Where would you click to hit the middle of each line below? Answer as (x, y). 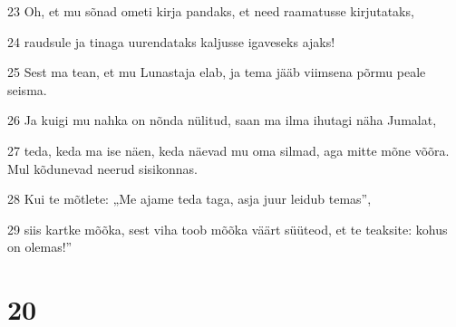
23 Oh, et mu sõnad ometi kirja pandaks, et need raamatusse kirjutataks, (211, 11)
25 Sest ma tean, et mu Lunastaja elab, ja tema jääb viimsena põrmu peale (217, 72)
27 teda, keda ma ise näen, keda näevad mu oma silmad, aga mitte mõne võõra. (228, 150)
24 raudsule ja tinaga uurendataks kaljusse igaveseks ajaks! (171, 41)
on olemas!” (40, 247)
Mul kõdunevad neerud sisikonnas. (102, 168)
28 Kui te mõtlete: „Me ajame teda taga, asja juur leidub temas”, (189, 199)
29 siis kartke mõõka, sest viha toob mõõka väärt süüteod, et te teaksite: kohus (228, 229)
